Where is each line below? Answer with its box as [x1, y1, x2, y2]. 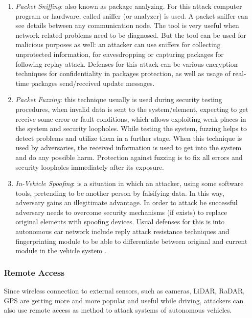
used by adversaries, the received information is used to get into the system [15, 142, 242, 153]
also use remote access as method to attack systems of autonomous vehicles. [4, 305, 232, 315]
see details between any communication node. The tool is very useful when [15, 20, 239, 30]
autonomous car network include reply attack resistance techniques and [15, 226, 229, 237]
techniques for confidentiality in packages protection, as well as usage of [15, 68, 230, 79]
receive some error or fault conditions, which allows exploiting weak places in [15, 113, 246, 124]
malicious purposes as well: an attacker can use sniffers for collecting [15, 39, 221, 50]
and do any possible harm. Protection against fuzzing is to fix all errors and [15, 152, 243, 162]
